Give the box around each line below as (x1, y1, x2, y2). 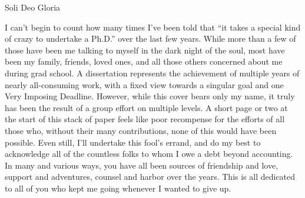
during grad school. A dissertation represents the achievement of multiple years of (5, 66, 300, 79)
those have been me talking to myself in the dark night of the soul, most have (5, 43, 285, 56)
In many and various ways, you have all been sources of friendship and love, (5, 159, 279, 171)
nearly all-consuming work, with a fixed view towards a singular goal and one (5, 78, 284, 90)
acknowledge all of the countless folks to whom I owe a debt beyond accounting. (5, 147, 293, 160)
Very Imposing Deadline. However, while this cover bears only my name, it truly (5, 90, 295, 102)
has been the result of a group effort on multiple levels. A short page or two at (5, 101, 288, 113)
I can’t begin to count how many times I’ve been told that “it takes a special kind (5, 21, 301, 33)
